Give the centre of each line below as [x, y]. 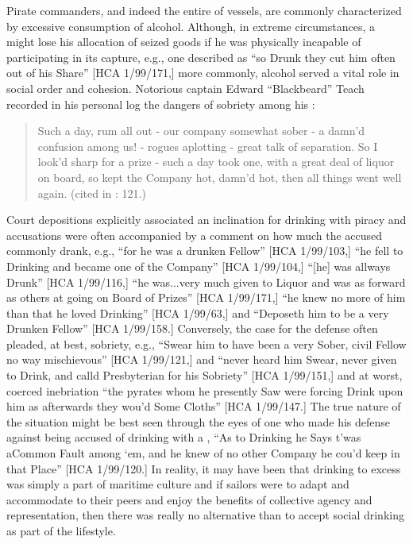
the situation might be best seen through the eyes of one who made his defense [199, 421]
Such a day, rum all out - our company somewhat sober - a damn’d [201, 131]
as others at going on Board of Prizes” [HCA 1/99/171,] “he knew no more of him [206, 297]
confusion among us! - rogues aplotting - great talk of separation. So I [208, 146]
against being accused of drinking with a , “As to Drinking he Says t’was [184, 437]
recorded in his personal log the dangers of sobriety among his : [161, 104]
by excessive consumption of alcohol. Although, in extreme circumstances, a [191, 26]
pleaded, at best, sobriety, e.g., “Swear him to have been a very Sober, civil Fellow [206, 343]
